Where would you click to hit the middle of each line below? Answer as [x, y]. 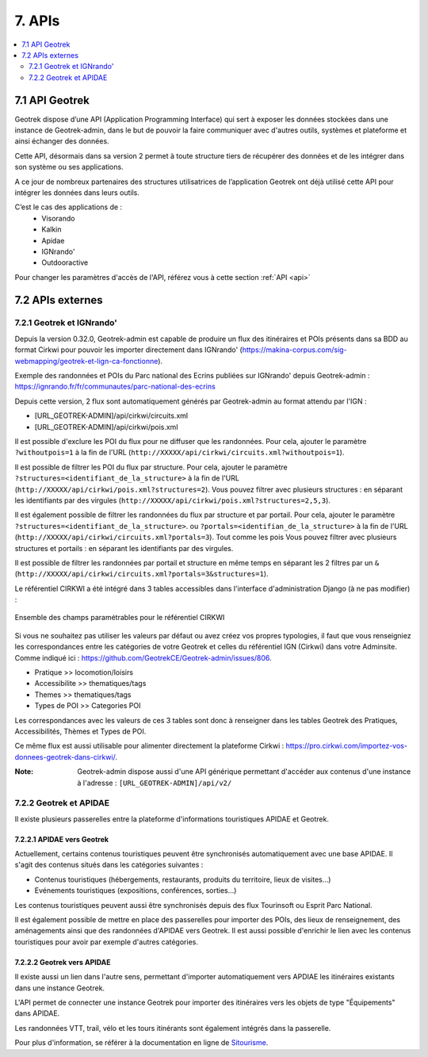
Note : [24, 772]
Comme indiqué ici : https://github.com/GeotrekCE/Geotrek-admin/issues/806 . [143, 657]
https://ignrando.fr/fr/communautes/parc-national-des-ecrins [115, 387]
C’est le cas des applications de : [69, 207]
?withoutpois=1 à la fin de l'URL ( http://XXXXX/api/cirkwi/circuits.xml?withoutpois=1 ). [180, 453]
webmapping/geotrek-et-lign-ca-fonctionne [86, 361]
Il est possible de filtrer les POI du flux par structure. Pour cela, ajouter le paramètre [151, 467]
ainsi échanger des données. [62, 141]
